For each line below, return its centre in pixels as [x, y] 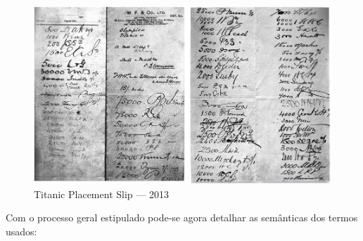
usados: [21, 231]
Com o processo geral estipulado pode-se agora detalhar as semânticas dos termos [182, 217]
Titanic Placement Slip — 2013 [101, 194]
